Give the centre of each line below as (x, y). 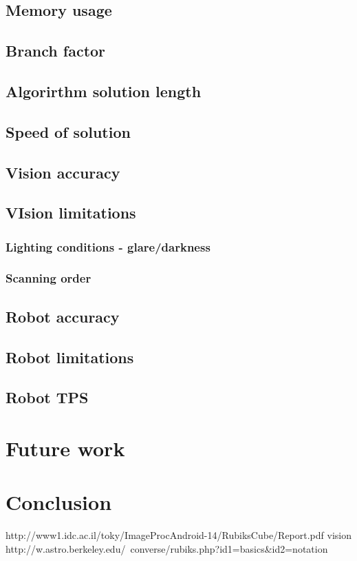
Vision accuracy (63, 172)
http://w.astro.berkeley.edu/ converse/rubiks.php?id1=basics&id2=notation (167, 548)
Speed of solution (68, 131)
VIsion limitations (71, 213)
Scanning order (48, 278)
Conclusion (59, 502)
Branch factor (56, 51)
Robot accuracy (63, 316)
